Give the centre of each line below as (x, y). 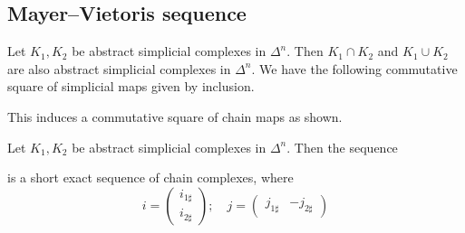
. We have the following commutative (354, 68)
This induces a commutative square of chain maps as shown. (175, 116)
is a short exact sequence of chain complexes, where (150, 177)
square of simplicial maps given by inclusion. (131, 86)
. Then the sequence (342, 147)
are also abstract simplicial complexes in (119, 68)
